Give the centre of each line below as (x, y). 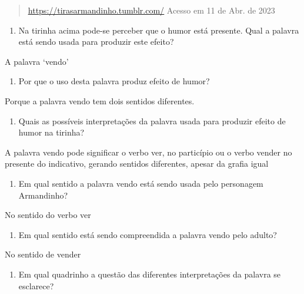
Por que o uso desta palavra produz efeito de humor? (114, 81)
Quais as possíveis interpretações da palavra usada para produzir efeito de (152, 120)
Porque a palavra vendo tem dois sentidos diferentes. (100, 100)
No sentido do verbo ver (48, 215)
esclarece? (36, 285)
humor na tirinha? (51, 132)
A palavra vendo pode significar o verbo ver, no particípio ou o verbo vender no (148, 152)
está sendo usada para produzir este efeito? (96, 42)
